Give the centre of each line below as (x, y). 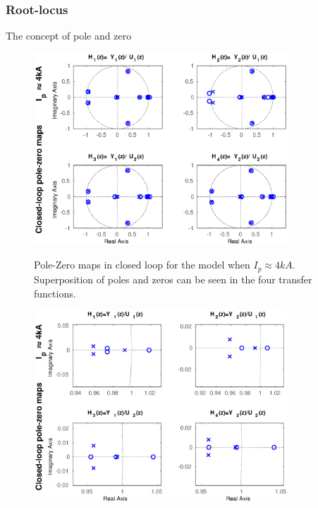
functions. (55, 293)
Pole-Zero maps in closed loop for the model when (142, 265)
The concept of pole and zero (69, 36)
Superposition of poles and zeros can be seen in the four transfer (173, 279)
